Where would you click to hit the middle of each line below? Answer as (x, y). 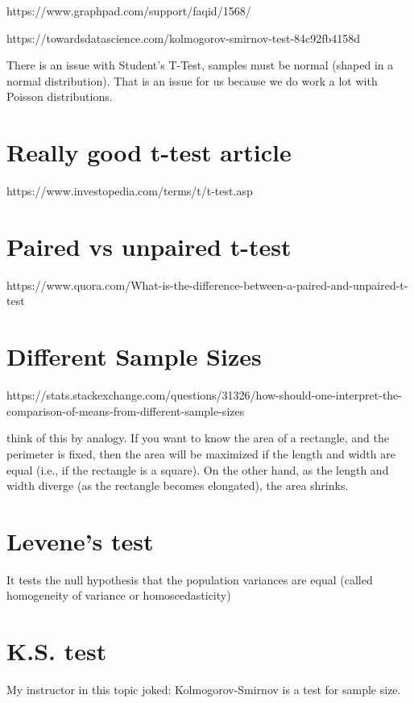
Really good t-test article (149, 152)
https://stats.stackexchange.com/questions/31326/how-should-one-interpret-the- (204, 395)
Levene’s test (80, 540)
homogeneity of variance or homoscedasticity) (119, 595)
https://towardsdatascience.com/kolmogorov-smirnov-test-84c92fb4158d (184, 38)
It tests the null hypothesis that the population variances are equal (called (190, 579)
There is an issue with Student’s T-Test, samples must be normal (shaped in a (200, 65)
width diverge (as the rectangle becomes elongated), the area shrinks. (178, 485)
